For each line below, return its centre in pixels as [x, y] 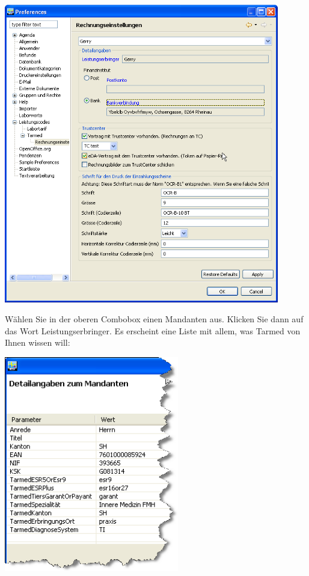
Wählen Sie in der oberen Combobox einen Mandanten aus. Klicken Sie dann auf [154, 319]
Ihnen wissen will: [38, 342]
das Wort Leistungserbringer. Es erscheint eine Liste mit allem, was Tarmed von [153, 330]
